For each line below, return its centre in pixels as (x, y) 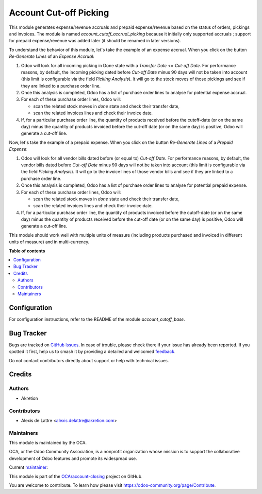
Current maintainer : (28, 467)
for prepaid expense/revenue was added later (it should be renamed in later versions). (95, 41)
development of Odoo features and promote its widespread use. (73, 458)
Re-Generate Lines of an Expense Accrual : (52, 56)
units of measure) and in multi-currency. (49, 242)
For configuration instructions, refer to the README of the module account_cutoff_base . (97, 319)
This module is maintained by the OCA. (48, 443)
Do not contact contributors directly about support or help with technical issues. (89, 360)
